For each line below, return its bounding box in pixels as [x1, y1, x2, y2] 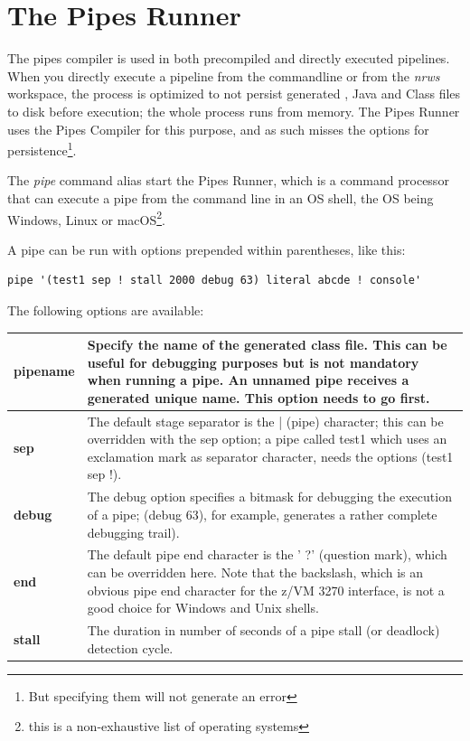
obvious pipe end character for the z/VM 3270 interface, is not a [87, 580, 445, 599]
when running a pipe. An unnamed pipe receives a [87, 370, 409, 389]
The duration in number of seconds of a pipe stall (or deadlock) [87, 620, 440, 639]
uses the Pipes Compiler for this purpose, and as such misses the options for [7, 119, 429, 138]
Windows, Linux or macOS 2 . [7, 207, 165, 229]
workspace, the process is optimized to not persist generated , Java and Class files [7, 84, 461, 103]
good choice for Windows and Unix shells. [87, 598, 319, 617]
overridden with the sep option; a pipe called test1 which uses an [87, 429, 447, 448]
